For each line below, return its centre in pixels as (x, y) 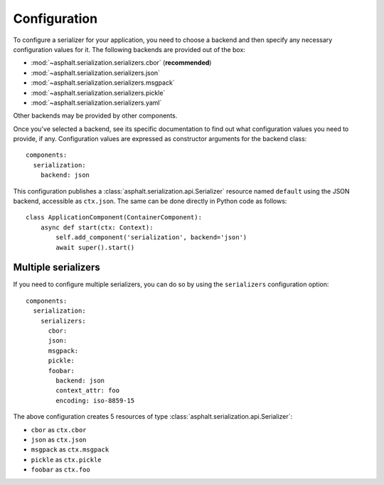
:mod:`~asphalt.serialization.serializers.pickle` (98, 93)
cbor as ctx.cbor (59, 429)
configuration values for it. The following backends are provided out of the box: (129, 49)
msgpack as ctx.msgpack (70, 449)
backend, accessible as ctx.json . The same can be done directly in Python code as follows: (150, 201)
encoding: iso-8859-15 (95, 400)
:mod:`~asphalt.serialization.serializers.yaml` (96, 103)
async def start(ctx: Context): (97, 227)
